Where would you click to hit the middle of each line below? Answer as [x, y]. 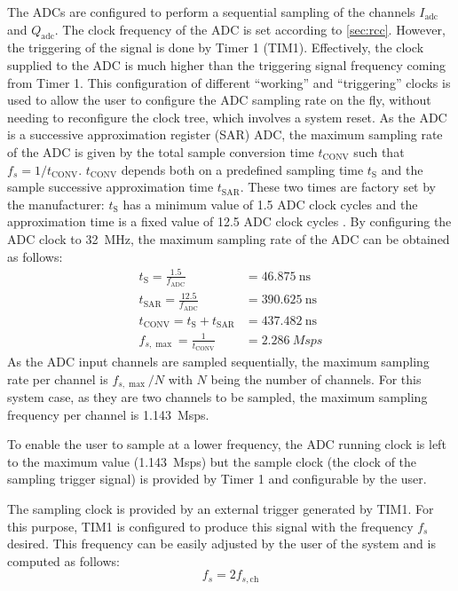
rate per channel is [58, 378]
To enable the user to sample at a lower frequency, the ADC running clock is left [227, 444]
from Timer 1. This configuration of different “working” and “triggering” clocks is [229, 82]
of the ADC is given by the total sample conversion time [161, 151]
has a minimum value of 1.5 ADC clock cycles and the [270, 204]
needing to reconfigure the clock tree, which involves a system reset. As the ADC [227, 117]
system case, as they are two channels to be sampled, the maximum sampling [217, 396]
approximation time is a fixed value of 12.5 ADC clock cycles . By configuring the [229, 221]
